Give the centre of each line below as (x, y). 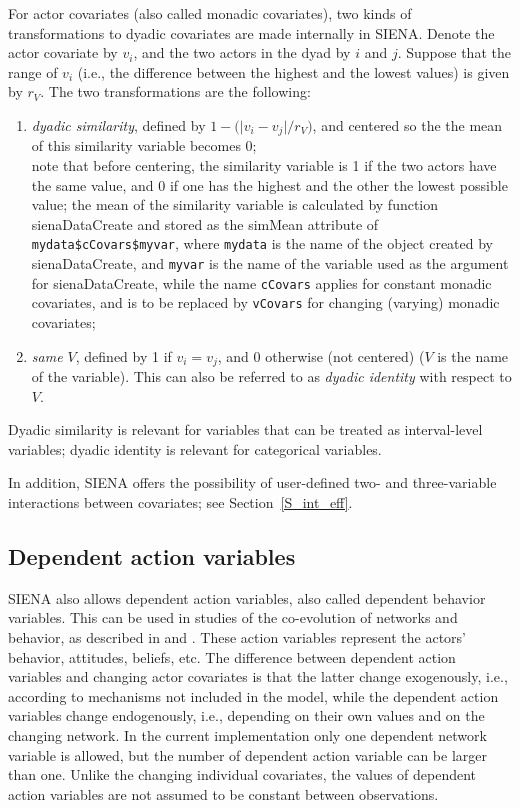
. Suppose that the (454, 52)
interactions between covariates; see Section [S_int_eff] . (180, 502)
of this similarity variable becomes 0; (144, 145)
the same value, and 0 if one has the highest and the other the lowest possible (269, 184)
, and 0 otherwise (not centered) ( (321, 355)
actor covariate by (63, 52)
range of (33, 71)
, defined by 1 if (123, 355)
